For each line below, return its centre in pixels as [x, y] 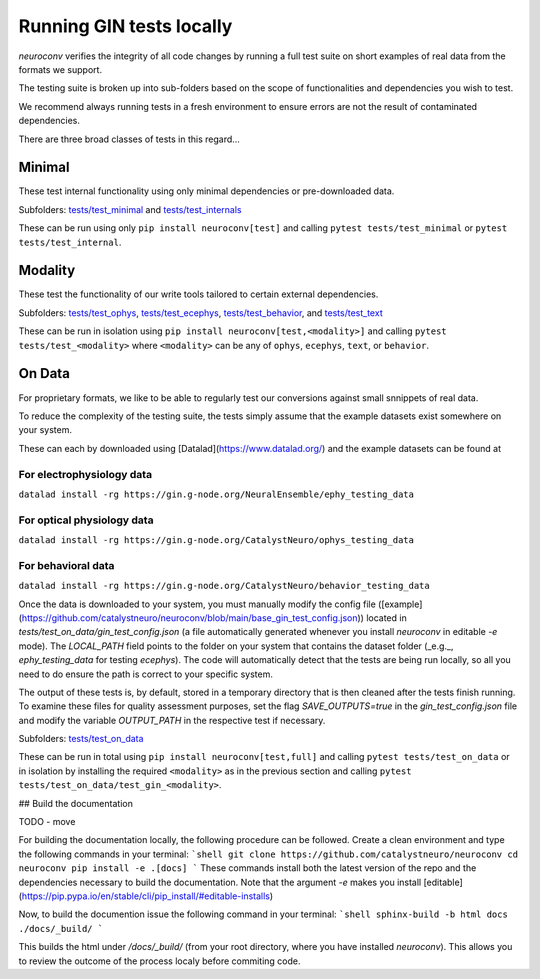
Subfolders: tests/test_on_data [81, 739]
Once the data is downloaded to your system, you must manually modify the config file [197, 604]
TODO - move [47, 822]
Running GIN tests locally [125, 26]
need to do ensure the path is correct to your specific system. [146, 674]
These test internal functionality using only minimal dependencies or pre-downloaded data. [206, 191]
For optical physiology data [86, 520]
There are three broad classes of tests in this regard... [129, 139]
